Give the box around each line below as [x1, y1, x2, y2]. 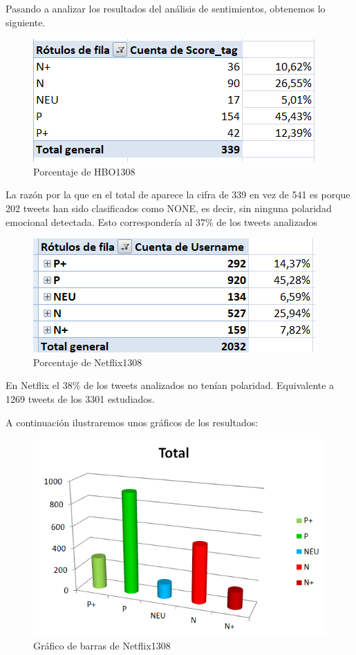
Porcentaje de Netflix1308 [33, 354, 142, 369]
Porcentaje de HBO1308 [33, 164, 135, 178]
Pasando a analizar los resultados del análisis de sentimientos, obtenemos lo [6, 1, 326, 15]
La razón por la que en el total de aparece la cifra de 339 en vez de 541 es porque [6, 187, 350, 202]
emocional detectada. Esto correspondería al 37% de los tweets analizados [6, 214, 317, 229]
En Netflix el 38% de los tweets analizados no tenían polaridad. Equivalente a [6, 378, 335, 392]
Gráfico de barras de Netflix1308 [33, 638, 171, 652]
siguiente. [6, 15, 46, 29]
